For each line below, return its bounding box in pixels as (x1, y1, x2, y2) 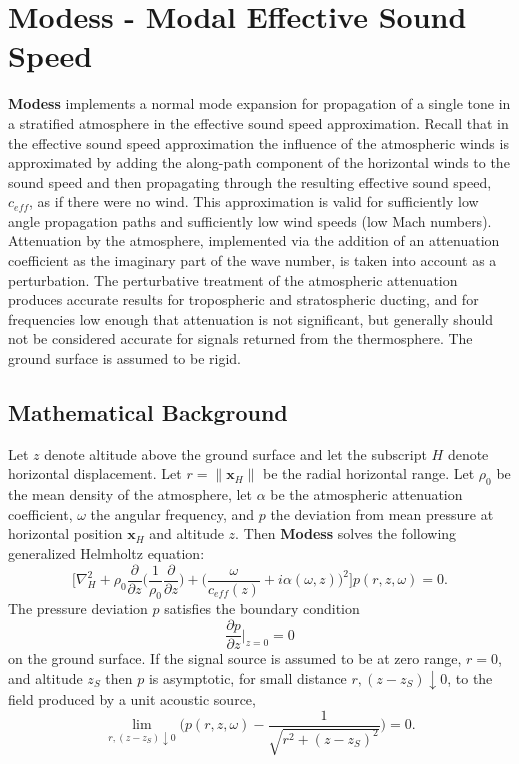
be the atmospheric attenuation (270, 484, 463, 505)
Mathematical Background (8, 397, 288, 428)
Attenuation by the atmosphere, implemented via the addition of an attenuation (8, 230, 500, 251)
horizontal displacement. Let (8, 463, 182, 484)
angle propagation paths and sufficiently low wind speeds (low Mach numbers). (8, 210, 492, 231)
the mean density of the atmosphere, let (8, 484, 253, 505)
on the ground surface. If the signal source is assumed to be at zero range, (8, 648, 462, 669)
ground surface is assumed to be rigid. (8, 348, 241, 369)
